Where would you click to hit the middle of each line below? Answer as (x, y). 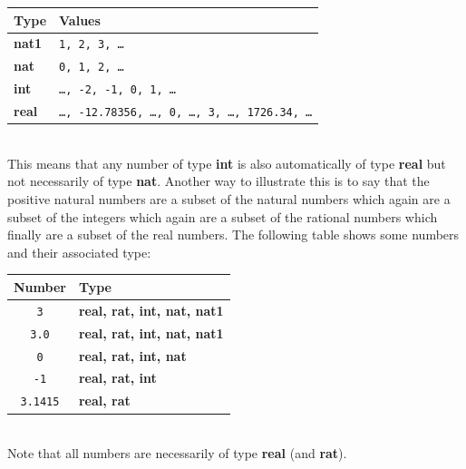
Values (80, 20)
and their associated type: (79, 252)
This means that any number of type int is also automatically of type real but (227, 163)
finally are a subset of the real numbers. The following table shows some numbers (233, 234)
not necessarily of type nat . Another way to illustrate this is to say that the (218, 181)
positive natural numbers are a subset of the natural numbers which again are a (229, 199)
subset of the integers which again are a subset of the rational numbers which (223, 216)
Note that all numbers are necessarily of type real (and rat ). (177, 453)
